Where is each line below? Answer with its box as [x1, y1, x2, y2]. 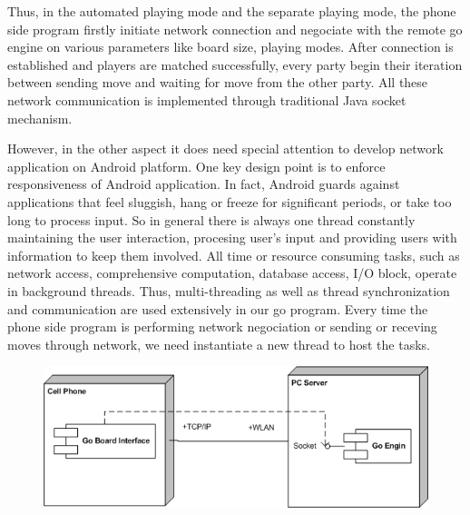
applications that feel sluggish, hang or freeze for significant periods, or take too [7, 192, 452, 211]
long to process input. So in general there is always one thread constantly [7, 210, 416, 229]
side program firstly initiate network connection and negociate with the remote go [7, 19, 463, 38]
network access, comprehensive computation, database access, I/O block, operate [7, 263, 457, 282]
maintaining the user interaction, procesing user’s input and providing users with [7, 228, 457, 247]
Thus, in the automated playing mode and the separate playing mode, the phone [7, 2, 456, 20]
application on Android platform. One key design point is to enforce [7, 156, 386, 175]
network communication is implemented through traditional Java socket [7, 90, 406, 109]
